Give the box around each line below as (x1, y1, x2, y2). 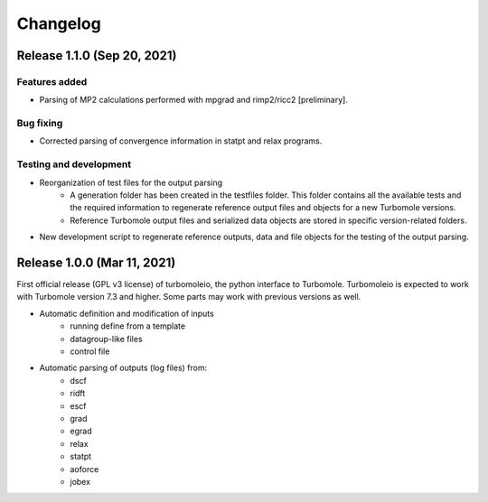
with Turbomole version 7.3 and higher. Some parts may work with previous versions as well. (16, 292, 361, 302)
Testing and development (16, 158, 131, 171)
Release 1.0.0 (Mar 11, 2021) (16, 255, 176, 270)
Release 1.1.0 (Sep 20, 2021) (16, 48, 177, 63)
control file (70, 346, 110, 357)
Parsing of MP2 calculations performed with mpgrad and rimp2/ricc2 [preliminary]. (39, 95, 348, 106)
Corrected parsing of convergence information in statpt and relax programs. (39, 135, 323, 146)
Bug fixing (16, 117, 63, 130)
